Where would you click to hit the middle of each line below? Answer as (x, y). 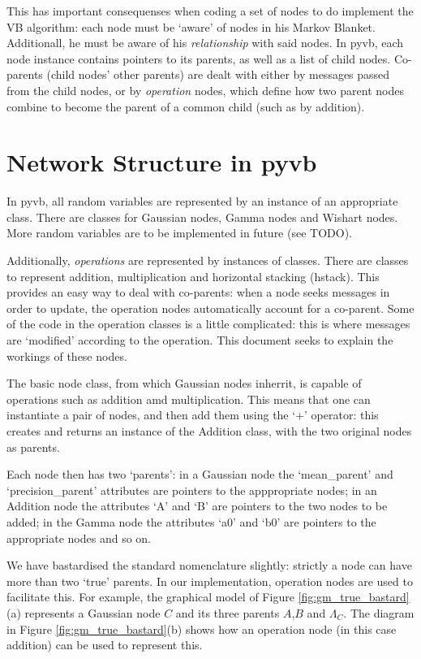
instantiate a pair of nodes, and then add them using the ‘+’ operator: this (193, 415)
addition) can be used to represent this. (105, 645)
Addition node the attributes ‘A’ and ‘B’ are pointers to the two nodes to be (197, 506)
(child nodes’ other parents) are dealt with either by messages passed (218, 74)
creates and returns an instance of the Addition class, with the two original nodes (209, 431)
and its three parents (228, 612)
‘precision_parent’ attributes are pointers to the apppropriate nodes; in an (192, 490)
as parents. (33, 447)
